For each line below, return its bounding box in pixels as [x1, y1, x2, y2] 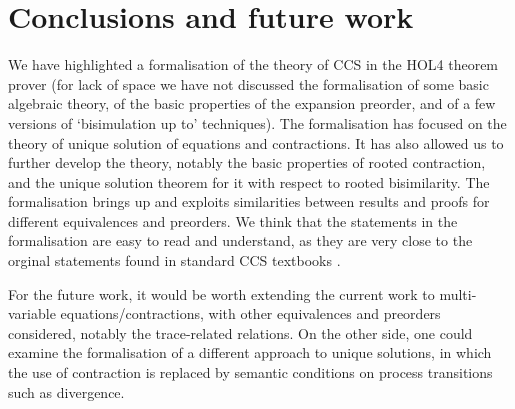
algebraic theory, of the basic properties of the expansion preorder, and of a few [8, 93, 496, 114]
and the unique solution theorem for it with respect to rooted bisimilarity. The [8, 171, 490, 192]
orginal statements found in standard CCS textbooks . [8, 250, 341, 271]
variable [8, 303, 56, 324]
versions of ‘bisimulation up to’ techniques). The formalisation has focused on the [8, 112, 507, 133]
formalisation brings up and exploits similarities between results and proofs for [8, 191, 490, 212]
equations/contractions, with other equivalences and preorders [60, 303, 441, 324]
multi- [439, 283, 477, 304]
